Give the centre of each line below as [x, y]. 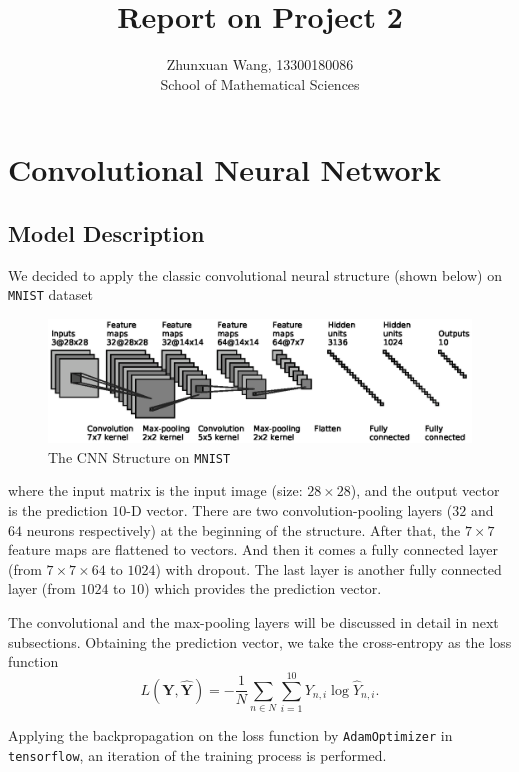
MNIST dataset [50, 294]
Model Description [106, 232]
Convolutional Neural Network [224, 169]
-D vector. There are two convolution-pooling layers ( [289, 510]
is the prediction [58, 510]
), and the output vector [425, 490]
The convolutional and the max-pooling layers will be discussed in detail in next [253, 621]
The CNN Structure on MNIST [139, 456]
